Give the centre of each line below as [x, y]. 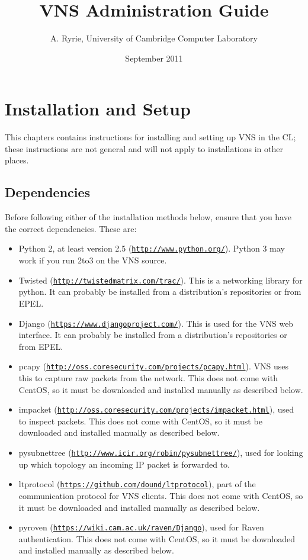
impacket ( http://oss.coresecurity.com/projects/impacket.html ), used [156, 409]
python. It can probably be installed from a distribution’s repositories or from [160, 292]
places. [17, 160]
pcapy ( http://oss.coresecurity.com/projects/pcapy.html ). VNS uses [154, 366]
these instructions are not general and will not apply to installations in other [144, 148]
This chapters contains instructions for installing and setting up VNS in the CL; [150, 137]
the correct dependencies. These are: [71, 228]
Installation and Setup [98, 109]
